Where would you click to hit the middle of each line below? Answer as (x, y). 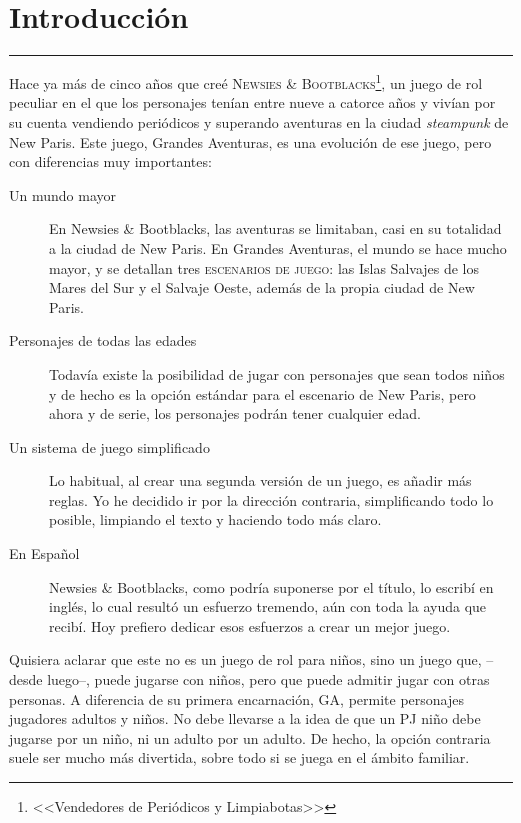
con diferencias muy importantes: (110, 161)
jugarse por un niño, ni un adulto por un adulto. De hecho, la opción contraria (250, 737)
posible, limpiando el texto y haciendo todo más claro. (215, 519)
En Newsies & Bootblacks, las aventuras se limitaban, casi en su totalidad (275, 228)
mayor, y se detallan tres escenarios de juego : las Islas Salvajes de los (264, 267)
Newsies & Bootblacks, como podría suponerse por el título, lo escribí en (271, 586)
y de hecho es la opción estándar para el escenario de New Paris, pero (262, 393)
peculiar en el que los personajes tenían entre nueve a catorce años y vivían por (252, 102)
